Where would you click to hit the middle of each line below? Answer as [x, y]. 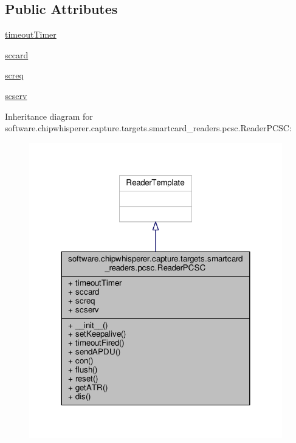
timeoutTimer [31, 34]
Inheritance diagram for [49, 116]
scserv [16, 95]
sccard [17, 54]
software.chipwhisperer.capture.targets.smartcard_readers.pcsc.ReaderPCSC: [148, 128]
